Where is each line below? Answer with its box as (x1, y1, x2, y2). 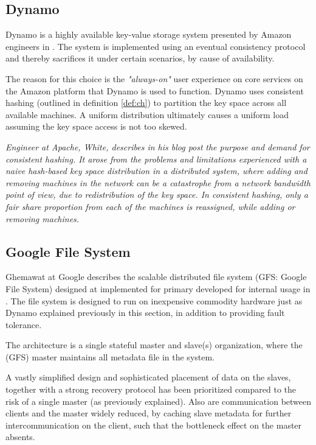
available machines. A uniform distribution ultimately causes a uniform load (5, 108, 289, 121)
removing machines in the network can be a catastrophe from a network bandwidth (5, 176, 311, 189)
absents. (5, 430, 35, 443)
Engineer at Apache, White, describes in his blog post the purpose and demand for (5, 140, 310, 153)
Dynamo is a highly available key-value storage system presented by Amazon (5, 28, 292, 41)
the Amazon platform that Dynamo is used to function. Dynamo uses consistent (5, 84, 304, 97)
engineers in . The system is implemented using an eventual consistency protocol (5, 40, 306, 52)
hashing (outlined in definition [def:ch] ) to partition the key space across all (5, 96, 287, 109)
